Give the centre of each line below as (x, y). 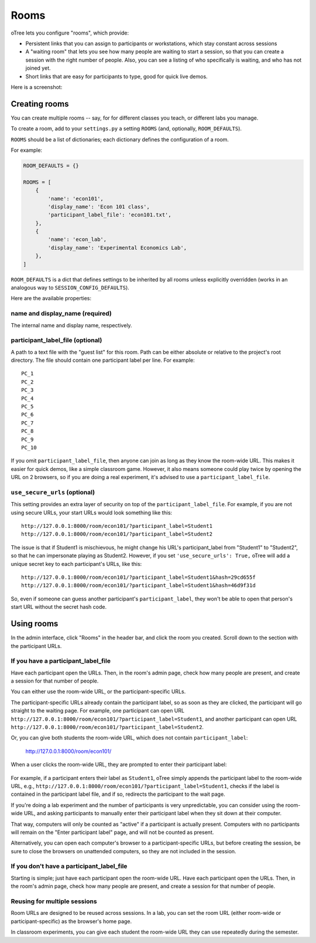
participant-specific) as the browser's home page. (71, 921)
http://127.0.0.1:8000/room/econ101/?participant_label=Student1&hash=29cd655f (138, 577)
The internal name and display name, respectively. (71, 325)
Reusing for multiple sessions (54, 901)
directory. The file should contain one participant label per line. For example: (103, 360)
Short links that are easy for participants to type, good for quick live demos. (116, 76)
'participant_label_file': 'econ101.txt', (110, 215)
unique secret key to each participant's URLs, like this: (76, 564)
